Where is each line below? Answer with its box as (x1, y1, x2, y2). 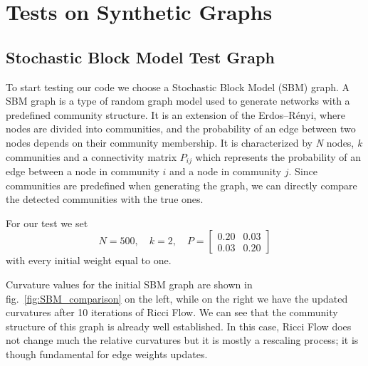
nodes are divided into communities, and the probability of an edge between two (6, 121, 356, 136)
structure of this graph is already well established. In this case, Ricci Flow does (6, 318, 352, 333)
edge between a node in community (6, 164, 159, 178)
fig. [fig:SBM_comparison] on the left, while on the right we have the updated (6, 291, 348, 305)
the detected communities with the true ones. (6, 192, 204, 206)
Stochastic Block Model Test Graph (6, 46, 275, 68)
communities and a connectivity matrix (6, 149, 177, 164)
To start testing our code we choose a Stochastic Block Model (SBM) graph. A (6, 79, 349, 94)
